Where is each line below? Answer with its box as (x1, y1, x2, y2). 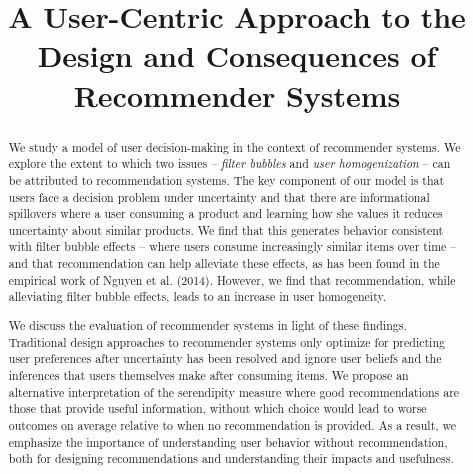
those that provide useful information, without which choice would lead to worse (8, 400, 427, 417)
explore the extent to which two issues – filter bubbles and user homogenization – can (8, 155, 451, 172)
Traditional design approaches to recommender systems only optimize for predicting (8, 333, 445, 350)
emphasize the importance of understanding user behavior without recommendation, (8, 433, 448, 450)
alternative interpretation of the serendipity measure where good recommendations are (8, 383, 460, 400)
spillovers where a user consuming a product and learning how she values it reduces (8, 205, 443, 222)
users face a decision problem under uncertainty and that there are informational (8, 188, 430, 205)
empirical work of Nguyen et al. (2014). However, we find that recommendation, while (8, 271, 456, 288)
